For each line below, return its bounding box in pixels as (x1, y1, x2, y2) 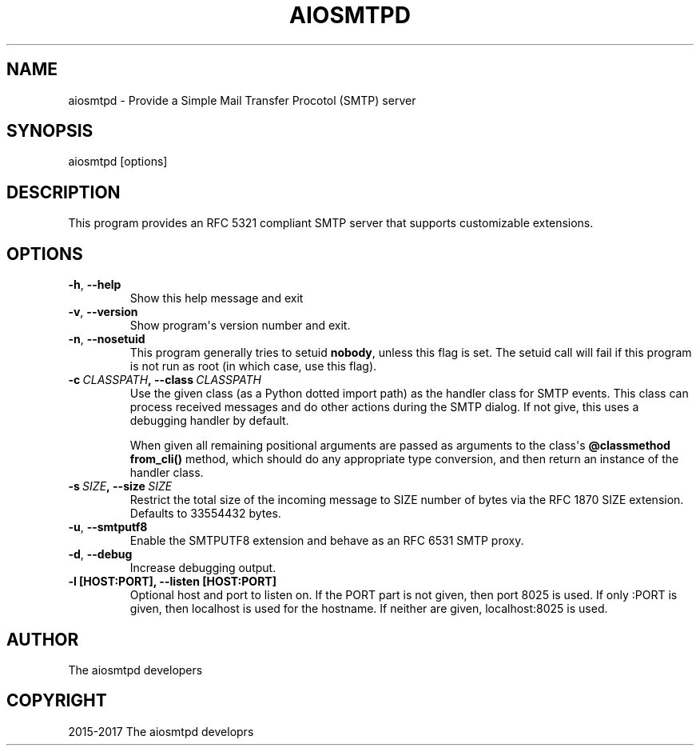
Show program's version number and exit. (129, 318, 351, 333)
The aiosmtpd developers (68, 662, 203, 677)
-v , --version (68, 305, 138, 319)
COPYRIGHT (6, 690, 107, 711)
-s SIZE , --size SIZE (68, 479, 173, 494)
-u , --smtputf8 (68, 520, 148, 534)
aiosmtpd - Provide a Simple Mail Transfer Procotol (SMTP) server (68, 93, 416, 107)
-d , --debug (68, 547, 133, 562)
